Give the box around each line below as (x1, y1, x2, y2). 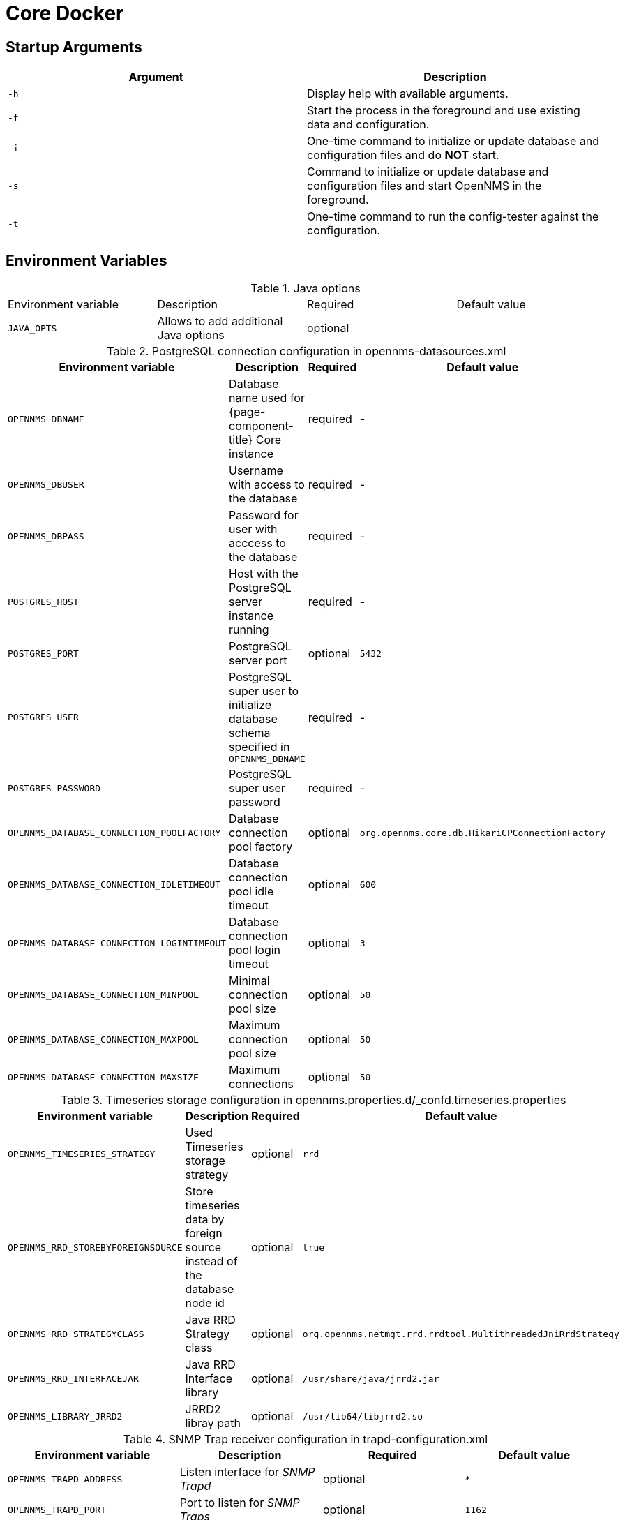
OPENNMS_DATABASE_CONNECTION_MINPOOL (8, 989, 199, 1000)
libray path (185, 1416, 241, 1431)
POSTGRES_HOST (8, 596, 79, 607)
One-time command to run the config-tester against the (307, 209, 599, 224)
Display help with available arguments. (307, 87, 509, 101)
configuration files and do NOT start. (307, 148, 499, 163)
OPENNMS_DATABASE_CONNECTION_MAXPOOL (8, 1034, 199, 1045)
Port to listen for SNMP (179, 1496, 300, 1510)
